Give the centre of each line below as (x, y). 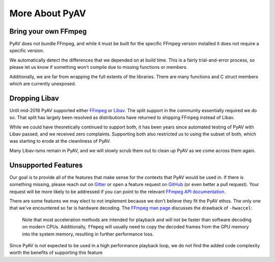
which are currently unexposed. (43, 84)
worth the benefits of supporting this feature (56, 253)
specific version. (27, 50)
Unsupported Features (46, 165)
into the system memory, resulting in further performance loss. (88, 234)
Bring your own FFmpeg (48, 31)
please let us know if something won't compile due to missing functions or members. (99, 67)
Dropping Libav (34, 98)
